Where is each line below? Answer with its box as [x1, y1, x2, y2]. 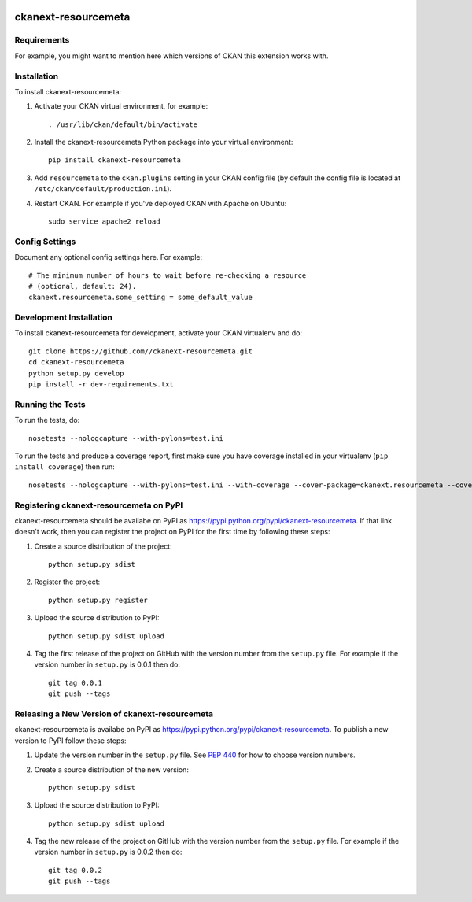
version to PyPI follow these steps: [14, 736, 127, 745]
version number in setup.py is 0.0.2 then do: [34, 847, 183, 857]
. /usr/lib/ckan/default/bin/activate [48, 120, 198, 129]
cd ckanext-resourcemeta [28, 358, 124, 367]
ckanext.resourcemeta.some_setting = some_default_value [28, 293, 253, 302]
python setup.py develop [28, 368, 124, 378]
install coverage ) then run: [14, 462, 115, 471]
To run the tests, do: [14, 416, 80, 425]
